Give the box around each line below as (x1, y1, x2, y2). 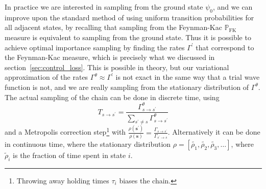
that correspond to (196, 42, 254, 52)
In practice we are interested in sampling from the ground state (5, 2, 203, 12)
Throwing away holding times (16, 175, 109, 185)
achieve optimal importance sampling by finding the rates (5, 42, 185, 52)
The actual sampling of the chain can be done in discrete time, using (5, 91, 220, 102)
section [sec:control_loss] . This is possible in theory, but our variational (5, 61, 229, 72)
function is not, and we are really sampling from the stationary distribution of (5, 81, 249, 92)
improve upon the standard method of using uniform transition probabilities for (5, 12, 254, 22)
